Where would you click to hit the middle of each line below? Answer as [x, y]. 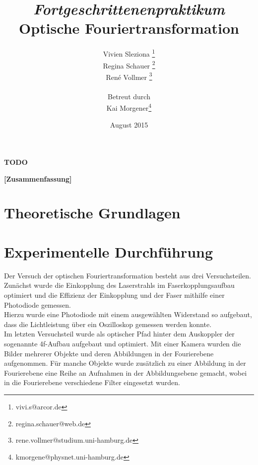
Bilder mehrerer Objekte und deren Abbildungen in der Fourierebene [109, 353]
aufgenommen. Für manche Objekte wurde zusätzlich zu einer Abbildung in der [125, 363]
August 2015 [129, 124]
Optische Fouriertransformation [129, 28]
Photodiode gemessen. [37, 304]
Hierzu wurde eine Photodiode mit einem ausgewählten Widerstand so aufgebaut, [128, 314]
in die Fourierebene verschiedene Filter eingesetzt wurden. [92, 382]
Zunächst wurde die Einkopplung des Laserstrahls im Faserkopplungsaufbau [119, 285]
